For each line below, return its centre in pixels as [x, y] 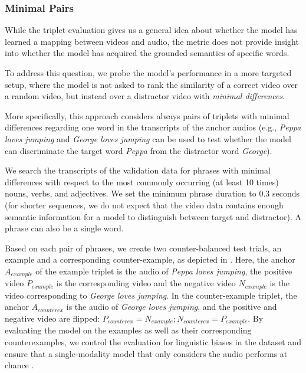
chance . [19, 365]
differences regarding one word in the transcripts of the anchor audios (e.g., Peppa [153, 127]
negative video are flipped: [52, 318]
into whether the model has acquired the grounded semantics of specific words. [147, 53]
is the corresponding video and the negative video [146, 283]
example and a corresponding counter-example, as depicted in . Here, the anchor [150, 259]
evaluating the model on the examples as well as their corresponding [128, 330]
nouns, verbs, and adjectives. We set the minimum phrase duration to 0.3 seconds [152, 193]
